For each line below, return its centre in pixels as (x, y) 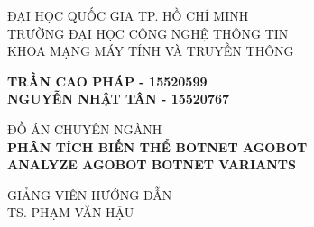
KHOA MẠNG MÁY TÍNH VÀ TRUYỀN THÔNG (151, 51)
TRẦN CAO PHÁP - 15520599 (107, 81)
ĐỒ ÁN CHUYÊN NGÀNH (85, 128)
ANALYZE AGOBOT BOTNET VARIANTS (152, 164)
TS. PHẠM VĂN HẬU (71, 212)
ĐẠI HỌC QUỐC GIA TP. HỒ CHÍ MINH (128, 15)
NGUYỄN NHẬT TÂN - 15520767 (119, 99)
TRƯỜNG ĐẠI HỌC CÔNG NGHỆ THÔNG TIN (148, 33)
